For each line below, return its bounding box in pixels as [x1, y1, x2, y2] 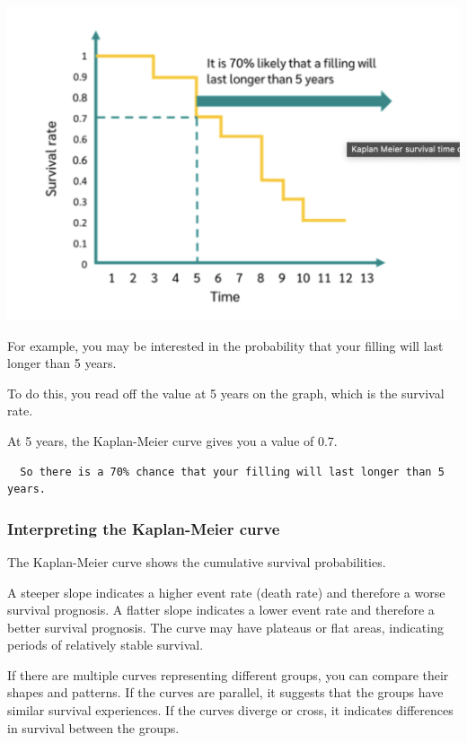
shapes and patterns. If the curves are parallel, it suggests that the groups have [7, 683, 444, 702]
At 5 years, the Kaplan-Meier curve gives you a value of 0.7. [7, 431, 338, 450]
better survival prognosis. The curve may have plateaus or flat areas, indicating [7, 617, 444, 636]
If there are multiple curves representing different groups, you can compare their [7, 665, 449, 684]
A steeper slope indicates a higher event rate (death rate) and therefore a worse [7, 582, 445, 601]
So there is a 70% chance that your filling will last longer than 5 [20, 465, 445, 478]
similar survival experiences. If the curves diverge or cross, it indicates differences [7, 701, 454, 720]
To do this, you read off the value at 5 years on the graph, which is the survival [7, 383, 445, 402]
